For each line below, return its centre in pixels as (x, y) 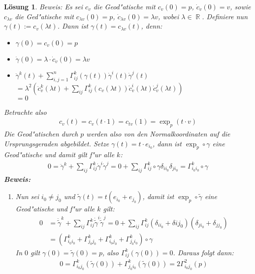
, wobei (169, 16)
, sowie (240, 6)
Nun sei (27, 196)
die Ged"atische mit (44, 16)
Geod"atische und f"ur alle (55, 209)
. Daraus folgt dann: (203, 252)
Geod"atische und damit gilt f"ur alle (59, 154)
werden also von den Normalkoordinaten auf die (158, 134)
